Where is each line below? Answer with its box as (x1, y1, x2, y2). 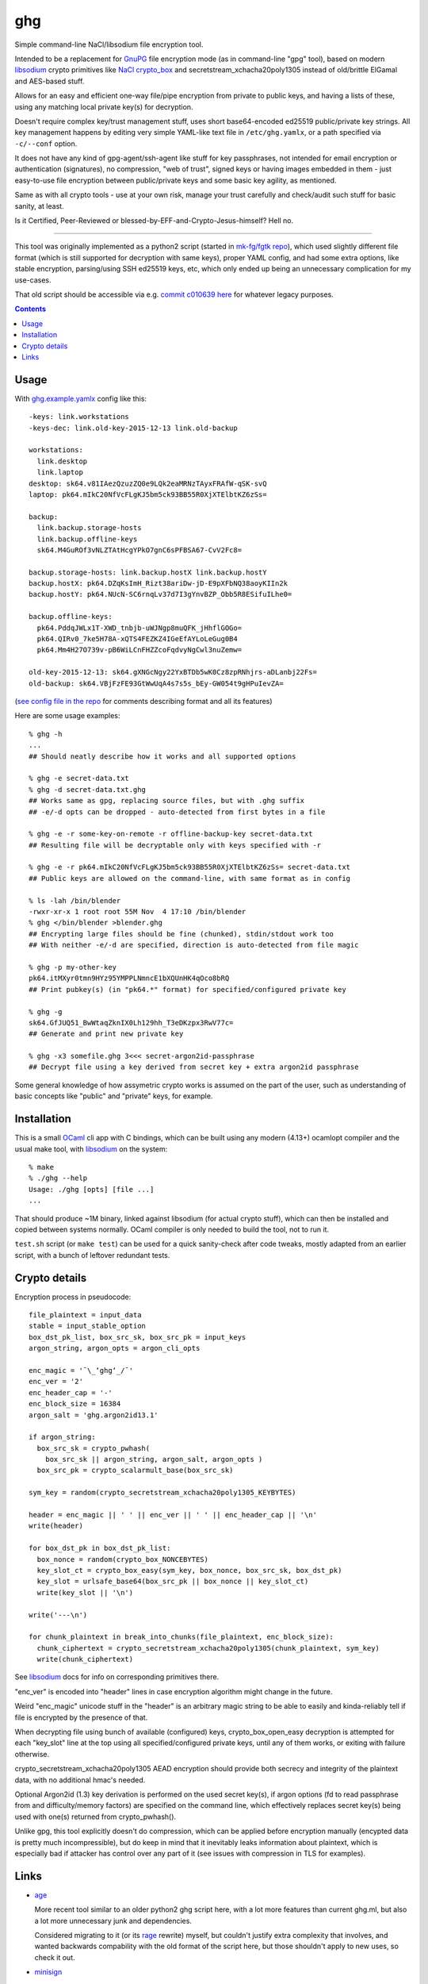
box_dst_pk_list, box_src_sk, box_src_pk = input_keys (29, 1332, 246, 1341)
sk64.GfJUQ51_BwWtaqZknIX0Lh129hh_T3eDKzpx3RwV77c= (29, 1018, 234, 1027)
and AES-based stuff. (14, 76, 85, 86)
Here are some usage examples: (14, 711, 120, 721)
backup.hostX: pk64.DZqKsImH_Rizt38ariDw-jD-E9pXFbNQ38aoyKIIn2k (29, 579, 289, 588)
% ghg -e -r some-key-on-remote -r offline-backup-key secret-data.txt (29, 829, 313, 839)
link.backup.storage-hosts (36, 524, 142, 533)
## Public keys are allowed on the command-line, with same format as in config (29, 874, 351, 882)
